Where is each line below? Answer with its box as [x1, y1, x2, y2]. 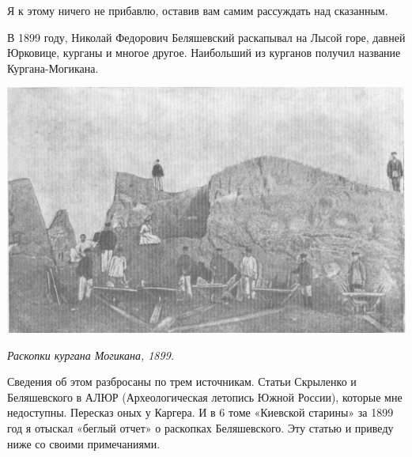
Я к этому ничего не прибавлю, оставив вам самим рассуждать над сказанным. [7, 2, 388, 18]
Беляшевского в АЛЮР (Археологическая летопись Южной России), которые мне [7, 388, 403, 405]
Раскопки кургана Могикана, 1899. [7, 346, 175, 363]
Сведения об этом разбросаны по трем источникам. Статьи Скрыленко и [7, 373, 357, 390]
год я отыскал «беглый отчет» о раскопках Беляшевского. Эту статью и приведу [7, 419, 394, 436]
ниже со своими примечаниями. [7, 435, 161, 451]
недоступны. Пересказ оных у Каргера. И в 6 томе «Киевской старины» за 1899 [7, 404, 394, 421]
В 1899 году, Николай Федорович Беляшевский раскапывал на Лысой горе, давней [7, 28, 406, 45]
